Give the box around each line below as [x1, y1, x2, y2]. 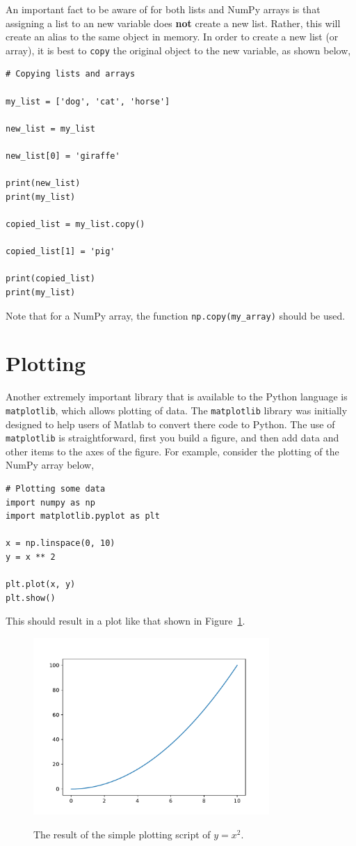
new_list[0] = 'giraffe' [6, 151, 120, 161]
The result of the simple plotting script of [33, 827, 211, 841]
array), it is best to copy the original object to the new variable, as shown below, [6, 42, 351, 57]
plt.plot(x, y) [6, 579, 76, 590]
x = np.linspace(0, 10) [6, 538, 115, 549]
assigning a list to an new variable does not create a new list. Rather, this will [6, 15, 341, 30]
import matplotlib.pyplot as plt [6, 511, 160, 522]
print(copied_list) [6, 274, 95, 284]
